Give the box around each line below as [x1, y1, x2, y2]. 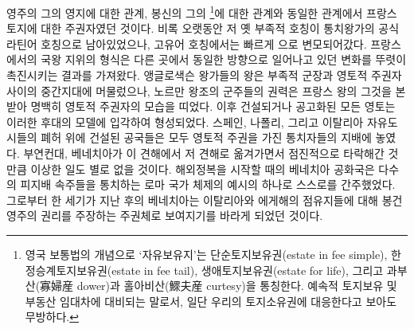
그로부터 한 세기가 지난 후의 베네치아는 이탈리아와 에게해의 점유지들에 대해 [6, 191, 378, 208]
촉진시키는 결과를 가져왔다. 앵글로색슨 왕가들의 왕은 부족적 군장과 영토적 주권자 [6, 67, 402, 84]
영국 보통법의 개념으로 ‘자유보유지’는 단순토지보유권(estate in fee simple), [25, 245, 388, 262]
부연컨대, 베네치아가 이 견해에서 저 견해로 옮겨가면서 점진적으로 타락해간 [23, 145, 385, 161]
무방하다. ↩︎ [25, 308, 79, 325]
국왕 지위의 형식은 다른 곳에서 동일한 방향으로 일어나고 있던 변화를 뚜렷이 [41, 51, 407, 68]
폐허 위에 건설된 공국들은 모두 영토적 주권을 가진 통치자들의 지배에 [41, 129, 372, 146]
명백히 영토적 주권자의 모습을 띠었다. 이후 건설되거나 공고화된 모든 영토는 [30, 98, 396, 115]
